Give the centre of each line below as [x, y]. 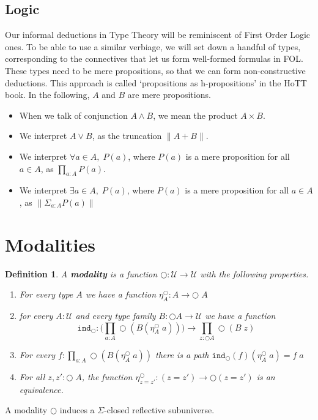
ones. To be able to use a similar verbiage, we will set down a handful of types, [153, 46]
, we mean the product [195, 115]
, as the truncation [127, 136]
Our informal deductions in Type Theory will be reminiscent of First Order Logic [158, 35]
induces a [77, 410]
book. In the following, [47, 95]
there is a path [182, 354]
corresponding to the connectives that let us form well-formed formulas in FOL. [154, 58]
